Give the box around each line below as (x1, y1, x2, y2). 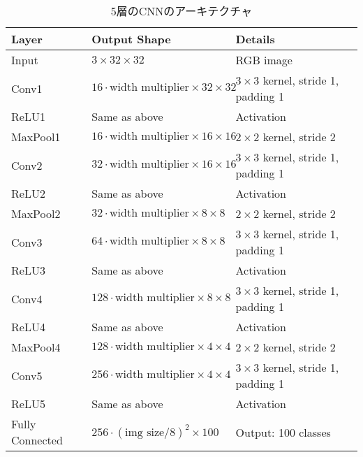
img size (125, 427, 165, 438)
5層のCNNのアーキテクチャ (110, 3, 253, 19)
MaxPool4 (11, 339, 61, 355)
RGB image (235, 52, 292, 68)
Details (235, 31, 275, 47)
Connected (11, 432, 63, 448)
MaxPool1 (11, 129, 61, 145)
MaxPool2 (11, 205, 61, 222)
